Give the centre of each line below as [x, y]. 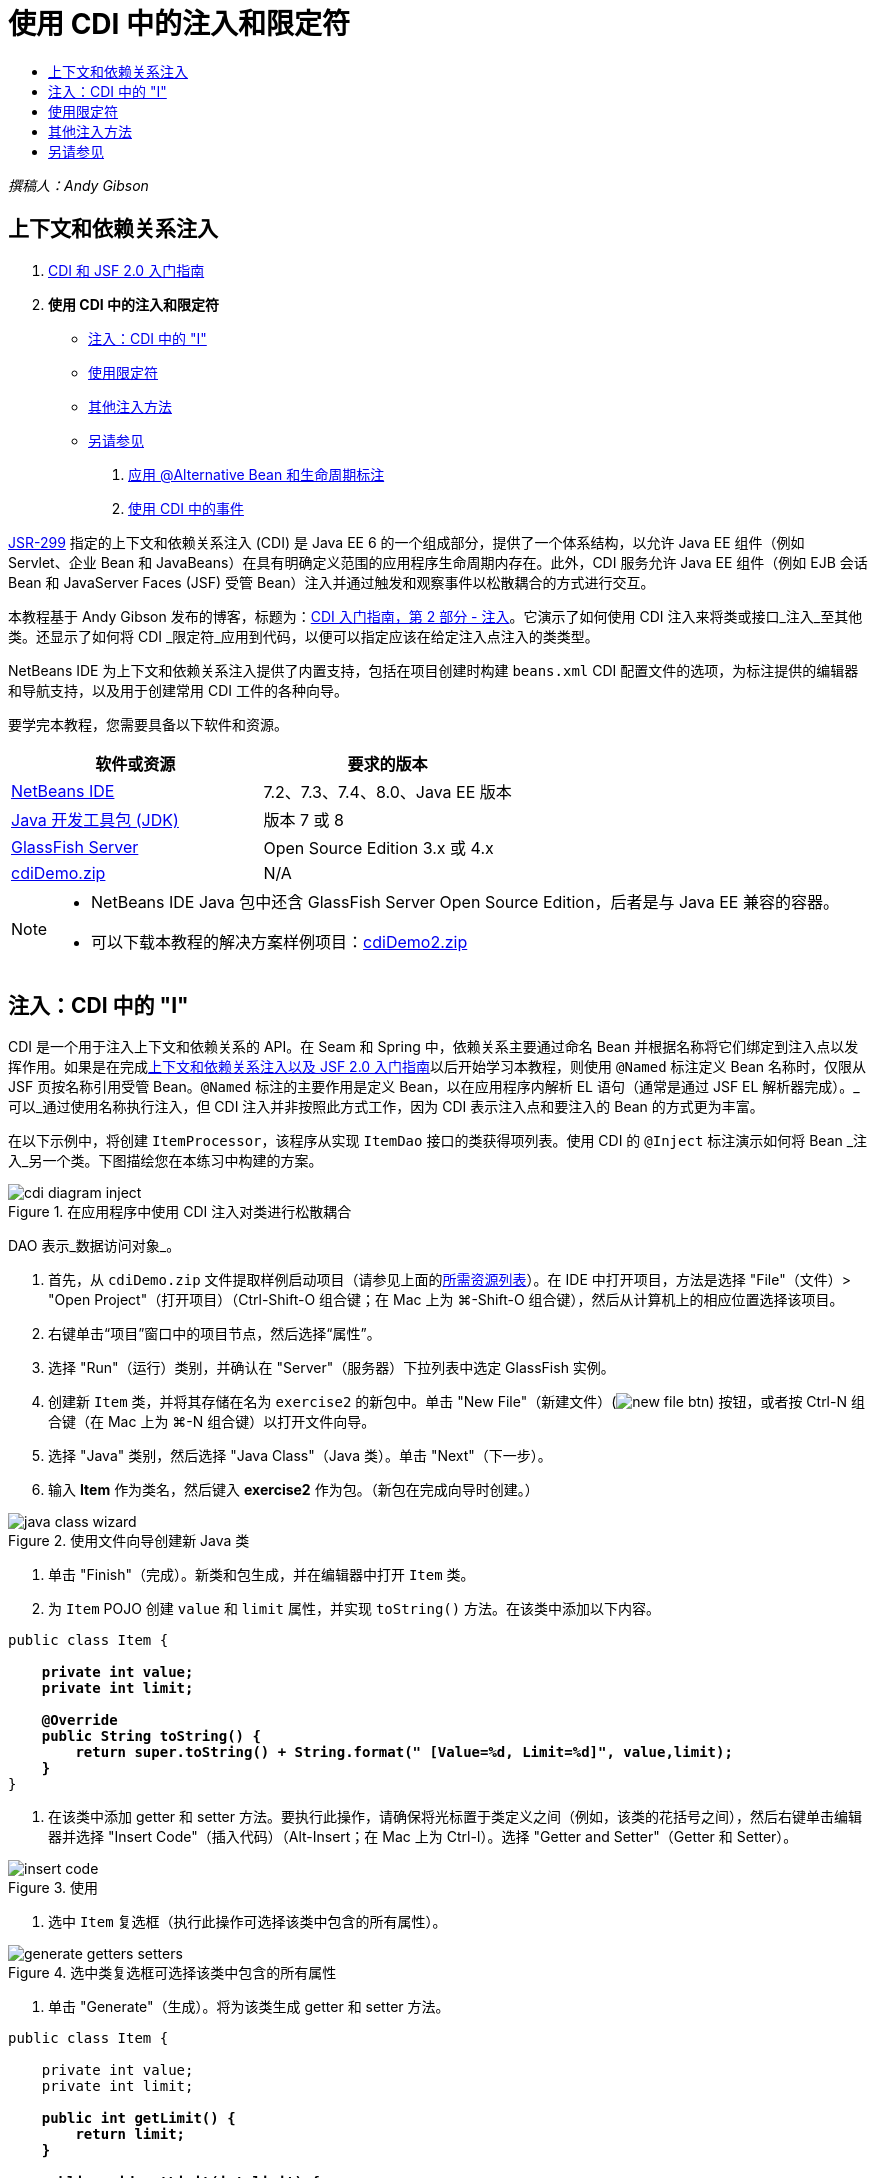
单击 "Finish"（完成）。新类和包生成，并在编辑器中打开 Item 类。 [261, 1575]
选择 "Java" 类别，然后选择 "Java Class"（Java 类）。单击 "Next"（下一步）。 [300, 1456]
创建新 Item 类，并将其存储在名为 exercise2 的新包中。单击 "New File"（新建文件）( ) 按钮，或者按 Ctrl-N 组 [456, 1402]
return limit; [130, 2134]
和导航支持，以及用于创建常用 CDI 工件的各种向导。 [178, 690]
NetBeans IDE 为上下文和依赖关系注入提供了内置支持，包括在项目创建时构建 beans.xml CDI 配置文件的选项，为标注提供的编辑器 [433, 670]
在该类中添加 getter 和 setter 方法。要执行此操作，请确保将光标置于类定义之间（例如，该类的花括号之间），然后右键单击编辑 [455, 1817]
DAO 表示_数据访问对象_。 [94, 1246]
